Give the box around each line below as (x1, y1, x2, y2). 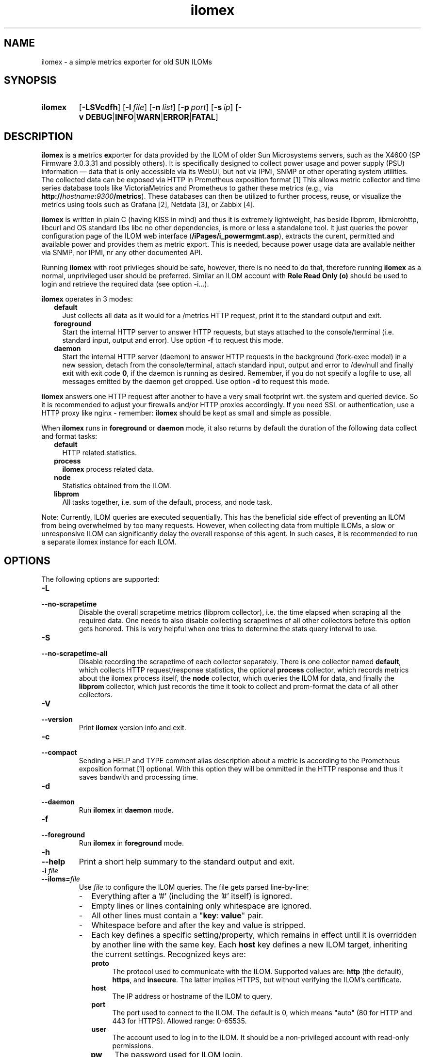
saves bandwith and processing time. (79, 773, 198, 782)
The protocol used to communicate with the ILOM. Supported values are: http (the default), (112, 967, 404, 976)
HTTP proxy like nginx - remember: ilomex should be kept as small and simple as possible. (41, 409, 331, 417)
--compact (41, 748, 77, 757)
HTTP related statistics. (62, 448, 137, 457)
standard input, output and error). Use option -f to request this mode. (62, 336, 283, 345)
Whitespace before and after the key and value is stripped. (91, 920, 306, 930)
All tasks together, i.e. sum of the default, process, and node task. (62, 498, 273, 507)
